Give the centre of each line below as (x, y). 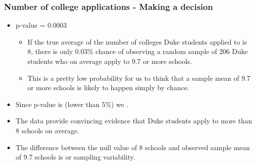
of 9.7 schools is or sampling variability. (75, 157)
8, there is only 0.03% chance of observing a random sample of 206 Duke (138, 51)
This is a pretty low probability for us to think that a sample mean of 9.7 (139, 78)
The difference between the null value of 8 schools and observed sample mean (133, 147)
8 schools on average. (47, 130)
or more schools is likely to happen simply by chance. (108, 87)
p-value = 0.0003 (41, 25)
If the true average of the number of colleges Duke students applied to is (137, 41)
